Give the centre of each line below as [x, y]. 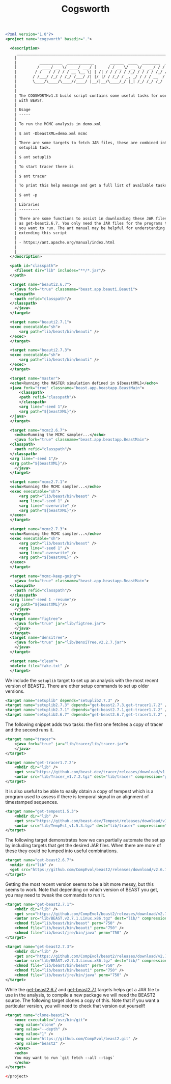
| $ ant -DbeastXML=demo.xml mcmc [51, 133]
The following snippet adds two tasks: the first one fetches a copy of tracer [84, 724]
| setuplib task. [33, 148]
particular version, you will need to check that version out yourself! [75, 1006]
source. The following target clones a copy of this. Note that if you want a [82, 1000]
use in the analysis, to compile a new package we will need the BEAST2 [80, 995]
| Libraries [27, 204]
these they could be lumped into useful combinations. [62, 851]
